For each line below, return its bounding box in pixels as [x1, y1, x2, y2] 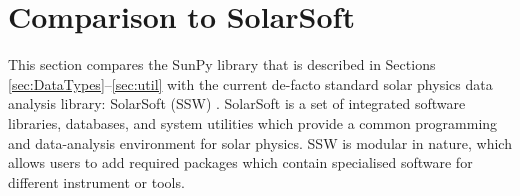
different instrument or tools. [8, 171, 185, 192]
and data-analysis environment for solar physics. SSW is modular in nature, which [8, 132, 512, 153]
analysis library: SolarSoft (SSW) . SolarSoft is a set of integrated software [8, 93, 466, 114]
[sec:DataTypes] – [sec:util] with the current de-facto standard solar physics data [8, 73, 493, 94]
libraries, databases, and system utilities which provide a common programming [8, 112, 498, 133]
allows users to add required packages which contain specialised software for [8, 152, 473, 173]
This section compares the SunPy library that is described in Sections [8, 54, 436, 75]
